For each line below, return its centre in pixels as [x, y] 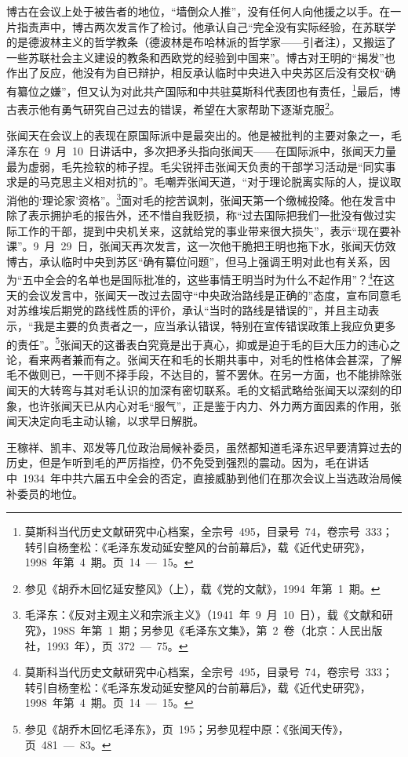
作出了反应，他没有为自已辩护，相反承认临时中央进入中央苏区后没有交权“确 [201, 73]
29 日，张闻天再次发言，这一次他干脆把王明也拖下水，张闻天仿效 [228, 246]
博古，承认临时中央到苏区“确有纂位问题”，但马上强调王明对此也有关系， [193, 261]
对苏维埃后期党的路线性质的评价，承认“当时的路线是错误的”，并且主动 [188, 310]
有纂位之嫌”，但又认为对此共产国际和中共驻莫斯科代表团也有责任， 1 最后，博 [204, 89]
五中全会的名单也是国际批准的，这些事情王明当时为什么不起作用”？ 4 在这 [209, 278]
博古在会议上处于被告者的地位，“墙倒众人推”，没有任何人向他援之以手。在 [199, 11]
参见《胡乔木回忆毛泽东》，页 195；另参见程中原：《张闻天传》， [187, 729]
